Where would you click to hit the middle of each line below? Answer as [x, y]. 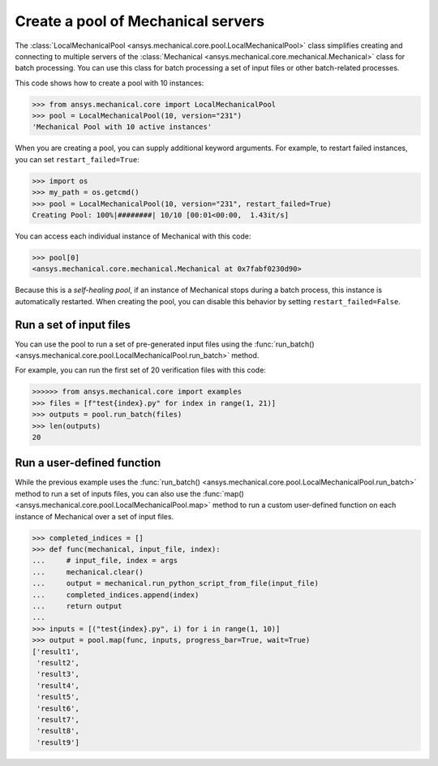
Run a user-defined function [88, 463]
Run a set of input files [73, 325]
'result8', [58, 731]
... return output [77, 606]
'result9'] [58, 742]
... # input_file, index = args [105, 561]
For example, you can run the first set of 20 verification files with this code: [141, 370]
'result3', [58, 674]
